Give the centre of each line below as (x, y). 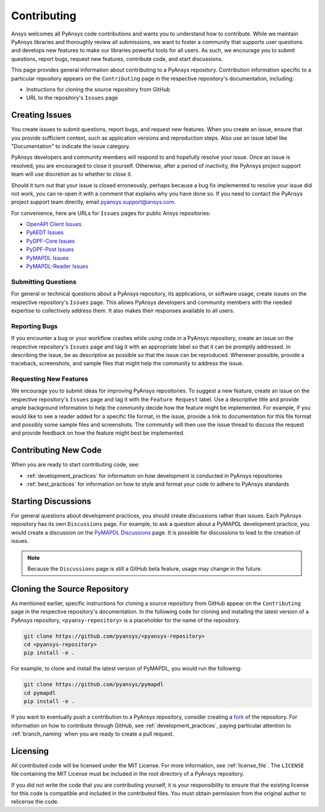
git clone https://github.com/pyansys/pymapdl (94, 684)
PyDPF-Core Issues (51, 241)
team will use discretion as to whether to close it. (72, 174)
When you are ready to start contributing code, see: (75, 465)
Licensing (30, 751)
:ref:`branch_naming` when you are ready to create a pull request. (93, 734)
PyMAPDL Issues (48, 258)
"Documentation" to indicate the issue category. (71, 146)
